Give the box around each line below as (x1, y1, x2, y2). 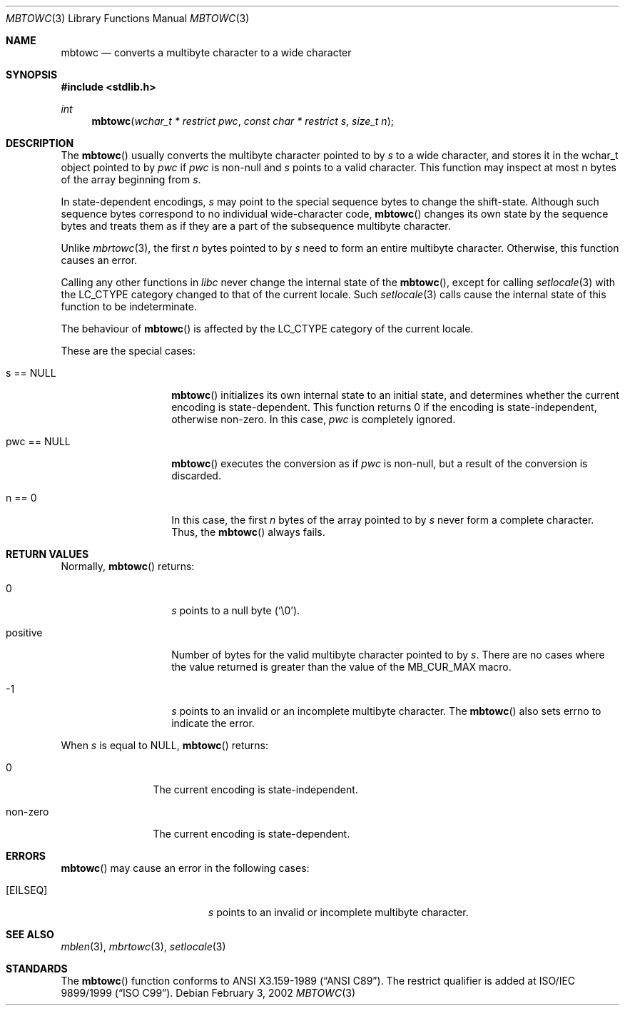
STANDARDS (6, 962, 68, 975)
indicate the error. (171, 717, 255, 729)
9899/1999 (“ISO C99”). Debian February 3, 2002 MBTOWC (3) (61, 987, 355, 999)
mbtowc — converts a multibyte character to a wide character (61, 46, 352, 59)
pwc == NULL (6, 435, 71, 447)
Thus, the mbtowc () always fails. (171, 526, 325, 538)
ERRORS (6, 850, 46, 862)
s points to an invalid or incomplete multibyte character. (208, 906, 469, 918)
